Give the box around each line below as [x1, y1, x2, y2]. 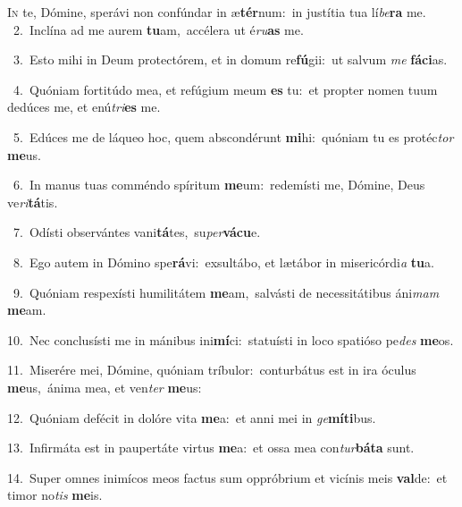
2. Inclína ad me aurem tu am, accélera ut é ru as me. [13, 20, 304, 38]
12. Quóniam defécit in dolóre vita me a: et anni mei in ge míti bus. [7, 408, 376, 427]
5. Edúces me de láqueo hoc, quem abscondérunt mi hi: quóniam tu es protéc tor [13, 127, 454, 146]
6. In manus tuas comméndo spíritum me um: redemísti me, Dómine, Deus [13, 175, 425, 194]
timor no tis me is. [7, 486, 103, 504]
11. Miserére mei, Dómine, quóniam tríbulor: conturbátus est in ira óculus [7, 360, 416, 379]
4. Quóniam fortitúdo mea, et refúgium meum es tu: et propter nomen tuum [13, 80, 438, 98]
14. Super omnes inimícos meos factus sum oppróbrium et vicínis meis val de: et [7, 468, 448, 486]
